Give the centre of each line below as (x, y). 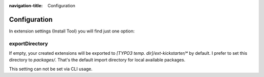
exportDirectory (29, 44)
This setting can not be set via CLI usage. (51, 69)
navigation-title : (26, 6)
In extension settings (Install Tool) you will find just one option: (72, 31)
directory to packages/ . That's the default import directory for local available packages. (97, 60)
